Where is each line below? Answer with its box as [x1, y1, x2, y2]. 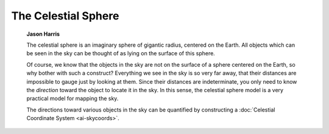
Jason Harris [26, 30, 60, 38]
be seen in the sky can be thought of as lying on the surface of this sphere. [26, 50, 216, 57]
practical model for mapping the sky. [26, 95, 119, 102]
